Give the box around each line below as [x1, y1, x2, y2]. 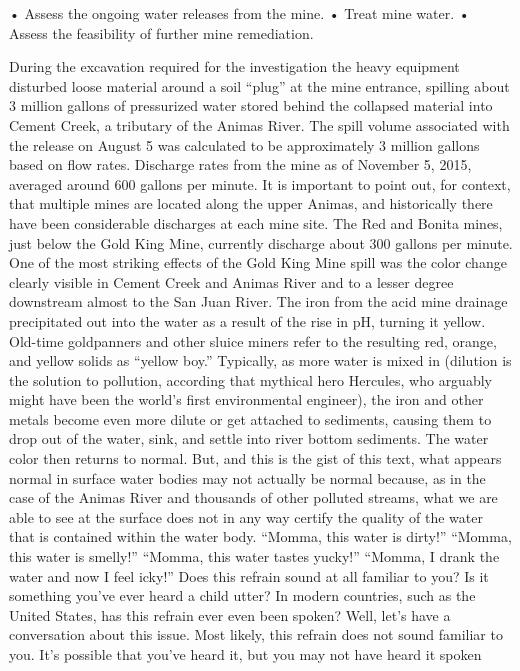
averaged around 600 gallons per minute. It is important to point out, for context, [9, 173, 511, 194]
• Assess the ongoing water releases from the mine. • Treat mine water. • [9, 3, 470, 23]
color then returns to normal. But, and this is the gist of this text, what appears [9, 448, 502, 469]
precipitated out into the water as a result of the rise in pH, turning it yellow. [9, 310, 486, 331]
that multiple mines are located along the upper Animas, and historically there [9, 193, 493, 214]
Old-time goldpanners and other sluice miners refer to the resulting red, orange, [9, 330, 497, 351]
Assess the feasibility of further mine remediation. [9, 22, 314, 43]
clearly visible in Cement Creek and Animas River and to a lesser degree [9, 271, 454, 292]
